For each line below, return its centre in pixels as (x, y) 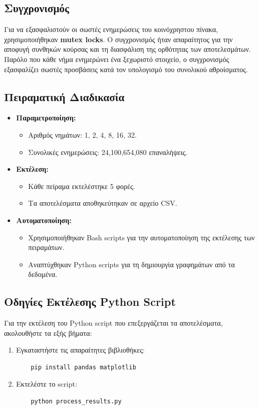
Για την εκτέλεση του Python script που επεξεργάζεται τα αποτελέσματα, (114, 323)
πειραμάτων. (46, 247)
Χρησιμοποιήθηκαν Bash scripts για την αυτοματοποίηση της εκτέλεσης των (141, 237)
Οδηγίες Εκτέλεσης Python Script (90, 302)
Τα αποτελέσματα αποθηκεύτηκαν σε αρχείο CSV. (103, 203)
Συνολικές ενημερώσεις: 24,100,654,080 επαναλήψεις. (108, 152)
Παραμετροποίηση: (46, 118)
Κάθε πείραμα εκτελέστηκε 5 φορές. (82, 186)
